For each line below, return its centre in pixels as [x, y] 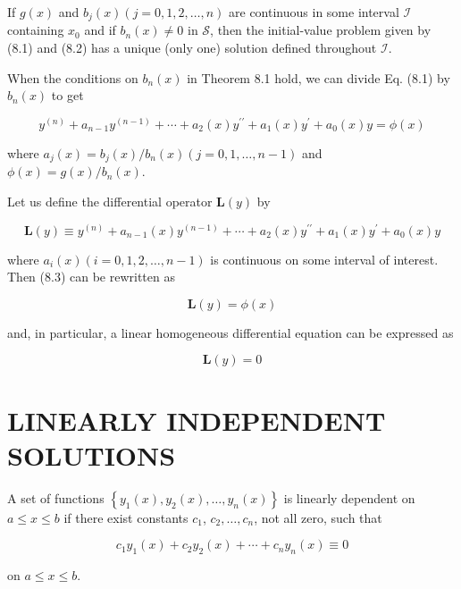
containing [36, 30]
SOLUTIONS [92, 454]
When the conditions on [73, 77]
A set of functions [56, 497]
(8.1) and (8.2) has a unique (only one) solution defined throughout [192, 48]
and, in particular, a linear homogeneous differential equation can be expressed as [230, 332]
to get [67, 95]
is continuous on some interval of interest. [324, 259]
